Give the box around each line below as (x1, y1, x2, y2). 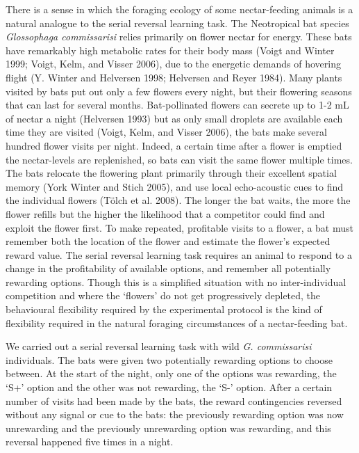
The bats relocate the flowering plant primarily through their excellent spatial (6, 166, 337, 180)
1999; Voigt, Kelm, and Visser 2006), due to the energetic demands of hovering (6, 56, 341, 71)
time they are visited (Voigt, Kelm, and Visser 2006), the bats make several (6, 125, 327, 139)
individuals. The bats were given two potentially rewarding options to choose (6, 352, 333, 367)
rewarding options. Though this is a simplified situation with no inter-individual (6, 274, 347, 289)
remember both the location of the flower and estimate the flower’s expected (6, 234, 331, 248)
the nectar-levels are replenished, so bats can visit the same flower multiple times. (6, 152, 353, 166)
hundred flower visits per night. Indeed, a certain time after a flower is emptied (6, 138, 342, 152)
